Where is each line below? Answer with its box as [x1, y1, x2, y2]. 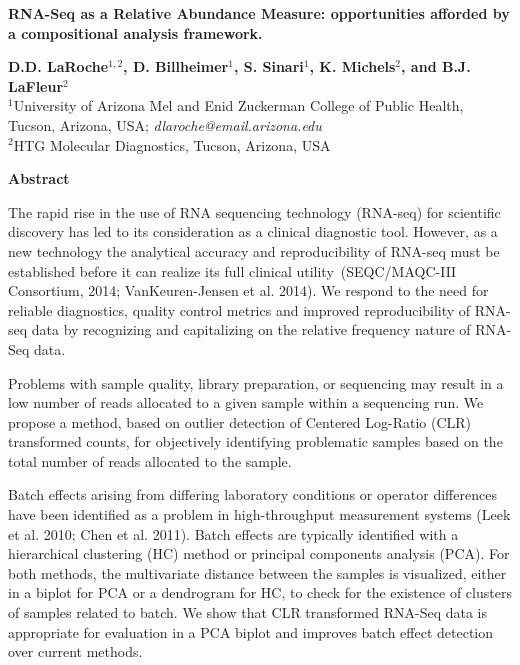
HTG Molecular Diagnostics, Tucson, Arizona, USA [13, 134, 331, 155]
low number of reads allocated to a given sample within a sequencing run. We [8, 392, 484, 413]
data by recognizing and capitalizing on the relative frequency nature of [31, 319, 471, 340]
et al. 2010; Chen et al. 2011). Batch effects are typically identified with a [8, 523, 459, 544]
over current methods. [8, 641, 143, 662]
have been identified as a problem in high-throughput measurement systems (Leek [8, 504, 511, 525]
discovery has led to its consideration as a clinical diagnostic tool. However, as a [8, 221, 498, 242]
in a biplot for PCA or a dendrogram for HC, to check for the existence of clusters [8, 582, 512, 603]
